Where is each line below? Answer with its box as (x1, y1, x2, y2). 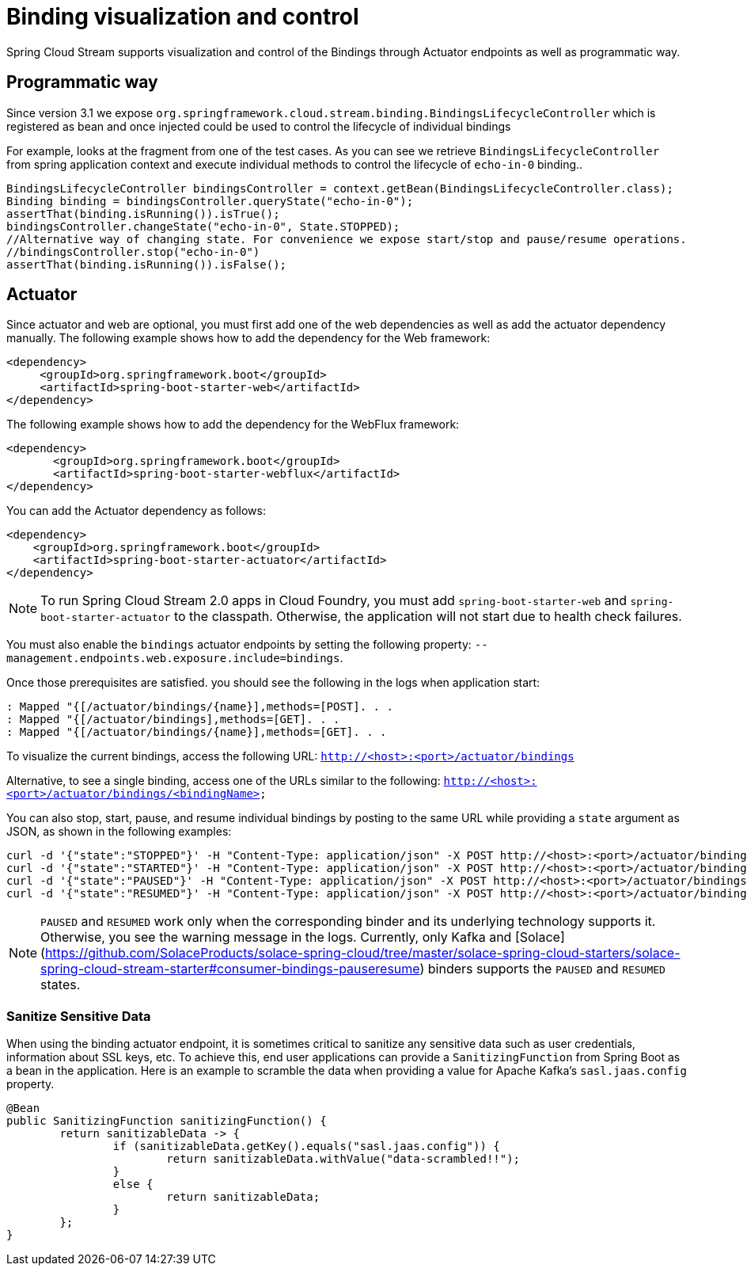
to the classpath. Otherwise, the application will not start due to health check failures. (173, 608, 682, 625)
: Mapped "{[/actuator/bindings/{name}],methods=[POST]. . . (6, 700, 393, 714)
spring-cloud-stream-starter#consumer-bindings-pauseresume (40, 961, 420, 977)
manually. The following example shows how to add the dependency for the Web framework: (6, 331, 491, 345)
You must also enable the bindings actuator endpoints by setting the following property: (6, 638, 472, 652)
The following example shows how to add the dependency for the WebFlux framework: (6, 417, 460, 432)
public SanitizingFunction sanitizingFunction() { (6, 1114, 327, 1128)
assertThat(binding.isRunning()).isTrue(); (6, 207, 280, 220)
